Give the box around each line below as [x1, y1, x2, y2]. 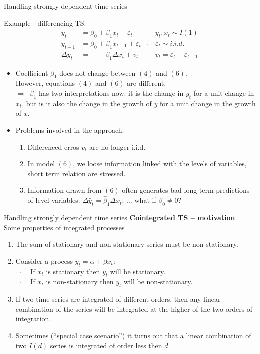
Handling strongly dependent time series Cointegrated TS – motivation [4, 212, 235, 223]
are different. [127, 78, 166, 88]
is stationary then [46, 266, 100, 276]
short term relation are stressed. [27, 168, 126, 178]
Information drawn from [27, 185, 102, 195]
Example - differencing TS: [4, 17, 86, 28]
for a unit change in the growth [159, 98, 256, 108]
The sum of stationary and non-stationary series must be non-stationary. [15, 239, 239, 249]
